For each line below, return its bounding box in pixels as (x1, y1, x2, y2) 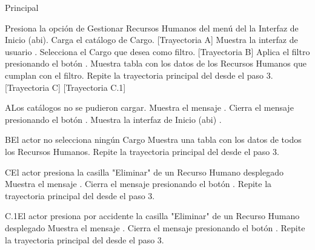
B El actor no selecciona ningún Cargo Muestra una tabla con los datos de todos (5, 133, 302, 146)
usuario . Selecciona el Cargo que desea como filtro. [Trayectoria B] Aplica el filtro (5, 45, 310, 58)
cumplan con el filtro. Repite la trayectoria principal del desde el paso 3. (5, 68, 273, 81)
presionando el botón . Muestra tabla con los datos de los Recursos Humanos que (5, 57, 307, 70)
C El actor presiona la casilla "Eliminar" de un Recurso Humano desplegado (5, 165, 283, 178)
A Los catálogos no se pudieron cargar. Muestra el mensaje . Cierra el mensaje (5, 101, 294, 114)
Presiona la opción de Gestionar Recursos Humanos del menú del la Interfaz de (5, 21, 299, 34)
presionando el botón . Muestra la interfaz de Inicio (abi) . (5, 113, 222, 125)
